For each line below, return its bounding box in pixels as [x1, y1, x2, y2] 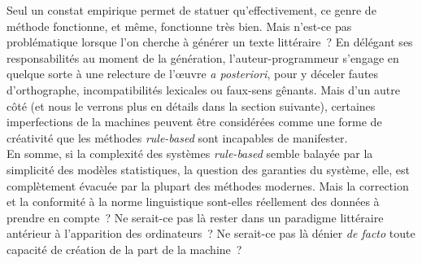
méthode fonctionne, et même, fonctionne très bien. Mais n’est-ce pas [7, 17, 352, 34]
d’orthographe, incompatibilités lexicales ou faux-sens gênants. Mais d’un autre [7, 81, 401, 98]
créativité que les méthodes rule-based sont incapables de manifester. [7, 129, 348, 146]
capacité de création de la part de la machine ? [7, 240, 242, 257]
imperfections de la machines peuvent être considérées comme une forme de [7, 113, 382, 130]
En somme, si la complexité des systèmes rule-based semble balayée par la [7, 145, 373, 162]
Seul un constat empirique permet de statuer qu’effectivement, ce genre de [7, 2, 376, 18]
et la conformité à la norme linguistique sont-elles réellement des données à [7, 193, 380, 210]
